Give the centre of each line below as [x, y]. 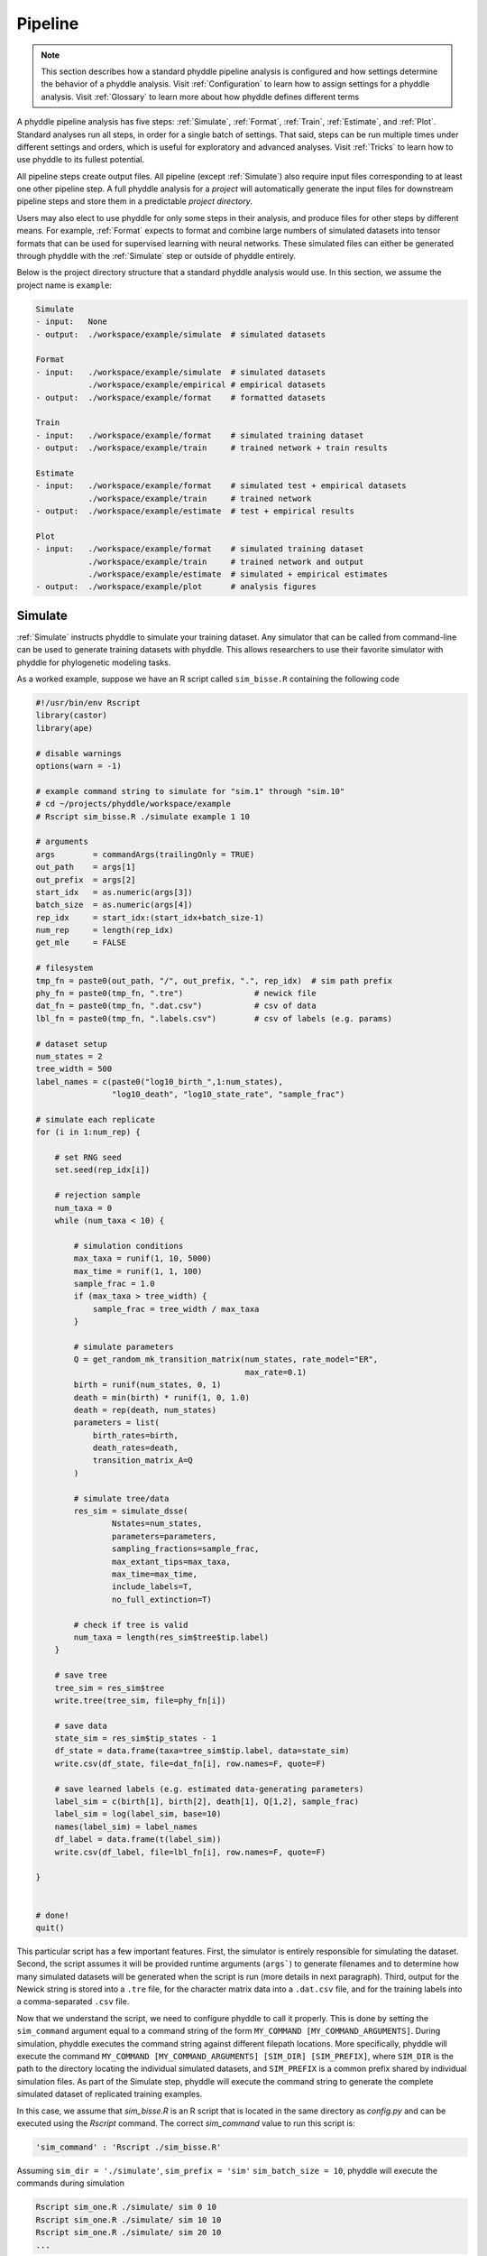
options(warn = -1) [78, 766]
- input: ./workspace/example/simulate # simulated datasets [181, 372]
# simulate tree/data [121, 1498]
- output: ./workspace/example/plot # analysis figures [176, 587]
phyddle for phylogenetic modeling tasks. [94, 662]
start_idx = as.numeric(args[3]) [114, 892]
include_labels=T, [152, 1587]
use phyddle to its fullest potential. [80, 160]
